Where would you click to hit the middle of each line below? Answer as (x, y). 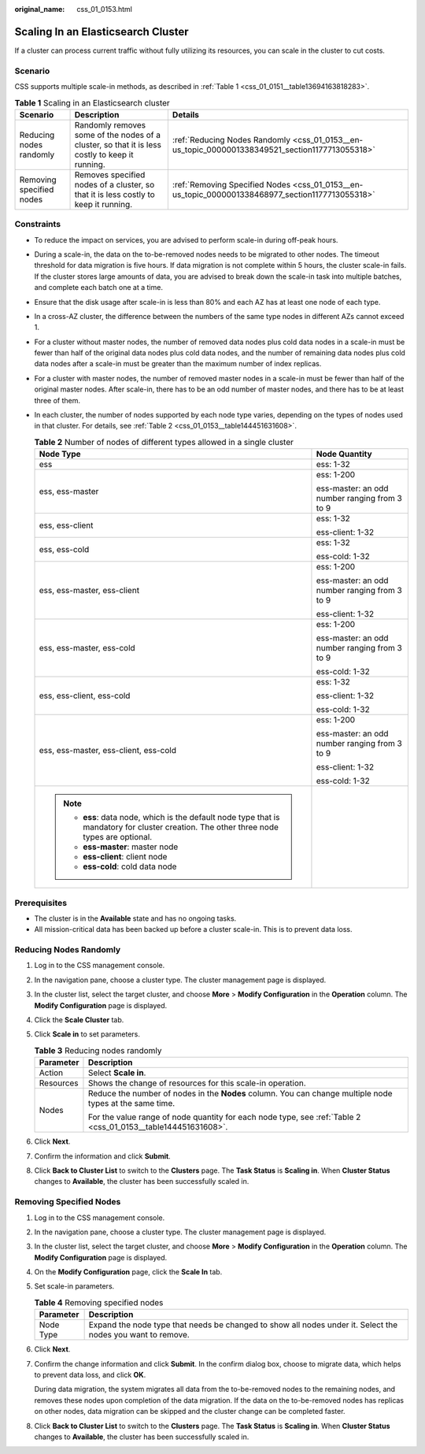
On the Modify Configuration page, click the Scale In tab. (128, 1272)
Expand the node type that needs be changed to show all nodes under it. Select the (243, 1325)
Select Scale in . (117, 1073)
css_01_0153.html (105, 9)
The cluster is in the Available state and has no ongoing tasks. (135, 918)
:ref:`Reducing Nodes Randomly (231, 139)
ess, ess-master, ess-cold (87, 648)
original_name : (40, 9)
